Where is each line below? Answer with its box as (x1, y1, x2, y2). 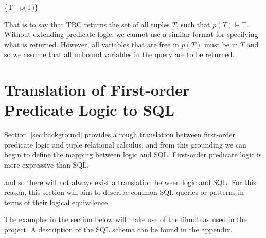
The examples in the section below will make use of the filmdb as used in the (4, 214, 247, 225)
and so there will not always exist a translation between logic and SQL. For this (4, 176, 256, 187)
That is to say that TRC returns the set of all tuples (4, 19, 170, 29)
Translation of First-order (4, 79, 190, 100)
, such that (176, 19, 210, 29)
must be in (204, 39, 238, 49)
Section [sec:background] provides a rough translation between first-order (4, 129, 236, 140)
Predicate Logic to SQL (4, 99, 175, 120)
